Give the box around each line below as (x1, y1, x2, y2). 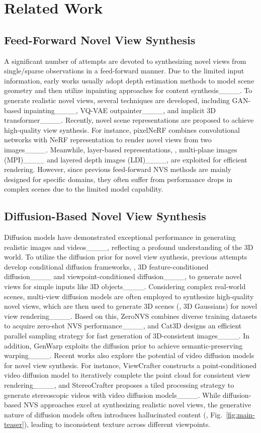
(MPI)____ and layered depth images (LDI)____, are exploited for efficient (4, 154, 247, 164)
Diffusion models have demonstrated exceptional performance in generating (4, 232, 236, 242)
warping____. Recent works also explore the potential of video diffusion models (4, 350, 254, 361)
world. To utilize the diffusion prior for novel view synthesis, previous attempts (4, 251, 247, 262)
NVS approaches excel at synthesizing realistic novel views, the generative (23, 399, 251, 410)
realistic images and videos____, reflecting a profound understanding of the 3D (4, 241, 253, 252)
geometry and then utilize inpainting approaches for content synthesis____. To (4, 85, 252, 96)
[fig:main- (226, 409, 255, 419)
